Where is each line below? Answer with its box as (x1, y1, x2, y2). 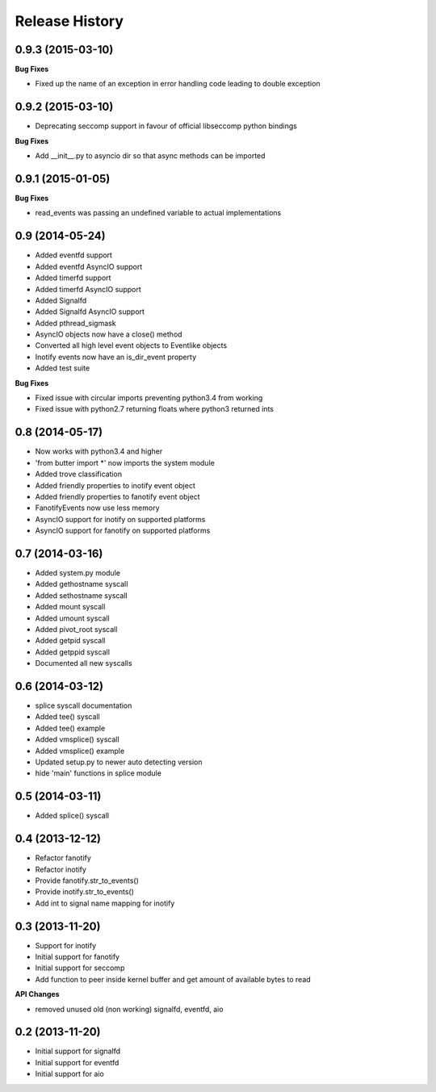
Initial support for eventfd (35, 1057, 119, 1067)
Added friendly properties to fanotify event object (35, 492, 201, 501)
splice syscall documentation (35, 701, 132, 710)
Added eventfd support (35, 250, 113, 260)
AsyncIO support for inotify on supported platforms (35, 514, 206, 524)
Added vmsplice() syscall (35, 734, 120, 744)
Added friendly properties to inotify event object (35, 480, 195, 490)
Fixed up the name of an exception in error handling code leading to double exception (35, 79, 321, 89)
